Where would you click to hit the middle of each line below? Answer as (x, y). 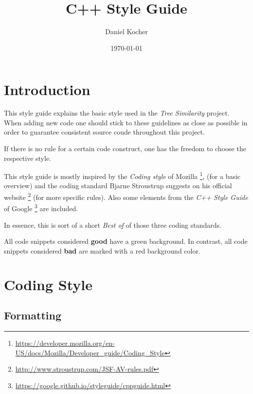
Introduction (47, 89)
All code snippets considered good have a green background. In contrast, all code (126, 241)
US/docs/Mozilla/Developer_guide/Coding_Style (90, 352)
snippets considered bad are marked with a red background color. (102, 250)
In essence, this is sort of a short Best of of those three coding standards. (113, 225)
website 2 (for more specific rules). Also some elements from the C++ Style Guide (126, 196)
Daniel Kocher (126, 31)
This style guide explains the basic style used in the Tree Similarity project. (117, 113)
